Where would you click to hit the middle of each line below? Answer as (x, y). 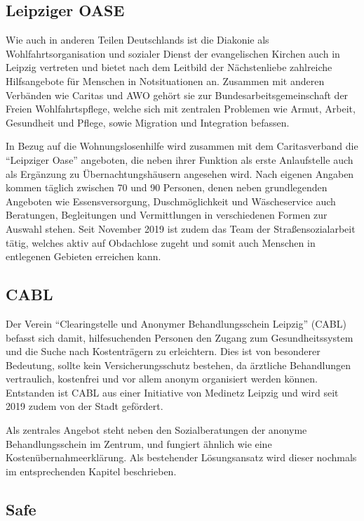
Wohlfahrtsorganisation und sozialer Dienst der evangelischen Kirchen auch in (173, 53)
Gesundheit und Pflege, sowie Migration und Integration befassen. (148, 122)
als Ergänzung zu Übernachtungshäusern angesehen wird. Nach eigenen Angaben (180, 173)
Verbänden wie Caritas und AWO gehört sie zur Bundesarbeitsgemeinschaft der (177, 95)
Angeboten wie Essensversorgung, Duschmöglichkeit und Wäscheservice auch (171, 201)
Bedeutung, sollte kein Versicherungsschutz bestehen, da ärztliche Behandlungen (178, 365)
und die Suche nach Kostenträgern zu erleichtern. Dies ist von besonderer (163, 351)
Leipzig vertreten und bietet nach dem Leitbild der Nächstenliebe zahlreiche (169, 67)
